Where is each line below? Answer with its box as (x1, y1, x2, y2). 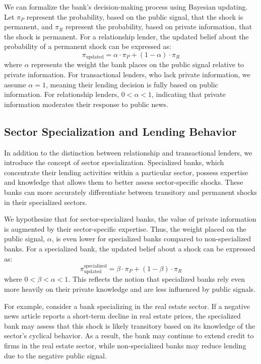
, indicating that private (152, 89, 226, 99)
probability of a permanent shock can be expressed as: (4, 41, 171, 51)
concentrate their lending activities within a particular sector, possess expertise (4, 167, 248, 177)
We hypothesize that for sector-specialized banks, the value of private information (4, 214, 256, 224)
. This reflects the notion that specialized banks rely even (68, 274, 245, 284)
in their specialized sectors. (4, 196, 87, 207)
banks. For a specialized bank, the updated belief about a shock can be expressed (4, 243, 255, 253)
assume (4, 79, 26, 89)
